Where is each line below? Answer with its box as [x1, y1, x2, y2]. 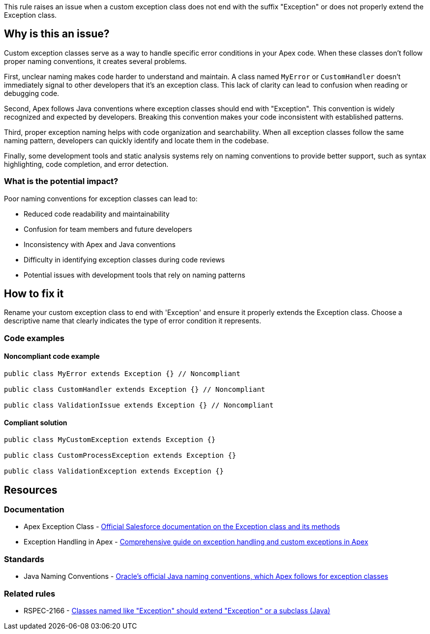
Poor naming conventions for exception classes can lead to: [4, 194, 198, 203]
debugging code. [4, 89, 60, 97]
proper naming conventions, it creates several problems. [4, 57, 187, 65]
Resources [4, 483, 58, 496]
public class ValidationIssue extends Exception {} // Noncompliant [4, 401, 274, 410]
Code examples [4, 333, 65, 343]
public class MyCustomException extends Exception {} [4, 436, 215, 444]
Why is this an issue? [4, 28, 110, 40]
